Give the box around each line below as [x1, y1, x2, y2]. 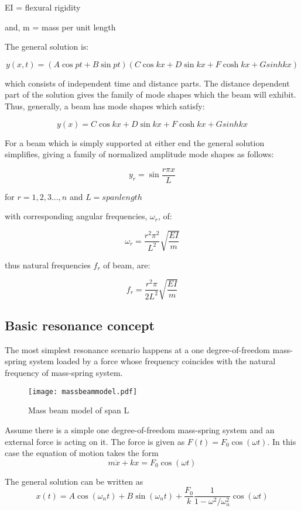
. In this [267, 435, 296, 447]
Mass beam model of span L [28, 404, 129, 416]
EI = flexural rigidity [5, 1, 81, 13]
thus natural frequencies [5, 258, 91, 271]
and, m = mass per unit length [5, 20, 116, 33]
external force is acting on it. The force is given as [5, 435, 185, 447]
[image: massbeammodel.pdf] [28, 387, 138, 396]
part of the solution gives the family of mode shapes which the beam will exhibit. [5, 88, 296, 101]
